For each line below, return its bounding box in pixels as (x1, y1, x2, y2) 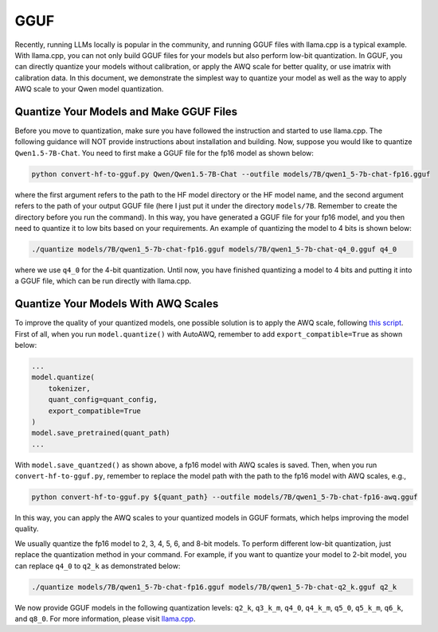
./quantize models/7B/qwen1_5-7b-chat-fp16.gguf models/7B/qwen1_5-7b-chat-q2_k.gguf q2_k (31, 582, 397, 591)
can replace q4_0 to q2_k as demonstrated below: (14, 561, 181, 571)
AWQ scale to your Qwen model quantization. (14, 84, 164, 94)
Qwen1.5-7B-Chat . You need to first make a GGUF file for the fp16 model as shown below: (14, 148, 315, 158)
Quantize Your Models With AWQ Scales (14, 297, 219, 310)
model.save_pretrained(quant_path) (31, 428, 170, 438)
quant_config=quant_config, (48, 395, 158, 404)
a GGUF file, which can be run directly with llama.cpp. (14, 276, 192, 286)
